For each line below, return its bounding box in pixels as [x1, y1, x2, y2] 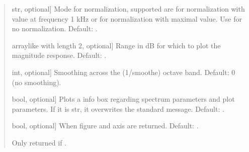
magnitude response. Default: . [12, 50, 107, 60]
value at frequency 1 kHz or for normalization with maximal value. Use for [12, 13, 242, 24]
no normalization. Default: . [12, 23, 98, 34]
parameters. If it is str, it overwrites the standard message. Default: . [12, 103, 224, 114]
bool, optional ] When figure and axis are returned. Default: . [12, 120, 199, 131]
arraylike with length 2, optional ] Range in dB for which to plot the [12, 40, 221, 50]
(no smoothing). [12, 77, 61, 87]
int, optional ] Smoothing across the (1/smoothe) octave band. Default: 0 [12, 66, 235, 77]
